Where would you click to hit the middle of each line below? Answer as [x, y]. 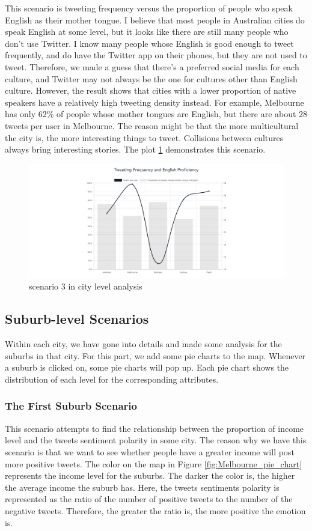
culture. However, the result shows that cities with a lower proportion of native [151, 90]
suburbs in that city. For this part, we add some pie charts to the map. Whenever [155, 355]
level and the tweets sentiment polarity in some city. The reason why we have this [156, 440]
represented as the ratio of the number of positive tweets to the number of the [149, 499]
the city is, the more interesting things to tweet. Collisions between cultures [144, 137]
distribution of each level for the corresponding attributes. [112, 379]
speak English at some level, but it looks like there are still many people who [147, 32]
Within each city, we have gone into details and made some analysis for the [143, 344]
